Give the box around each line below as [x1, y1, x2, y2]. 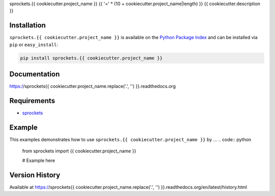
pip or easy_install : [9, 41, 59, 48]
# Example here [22, 157, 56, 164]
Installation [9, 21, 46, 30]
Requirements [9, 96, 56, 105]
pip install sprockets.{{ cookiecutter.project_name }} [20, 55, 163, 61]
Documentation [9, 70, 60, 79]
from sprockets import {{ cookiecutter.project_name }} [22, 148, 136, 154]
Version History [9, 171, 61, 179]
